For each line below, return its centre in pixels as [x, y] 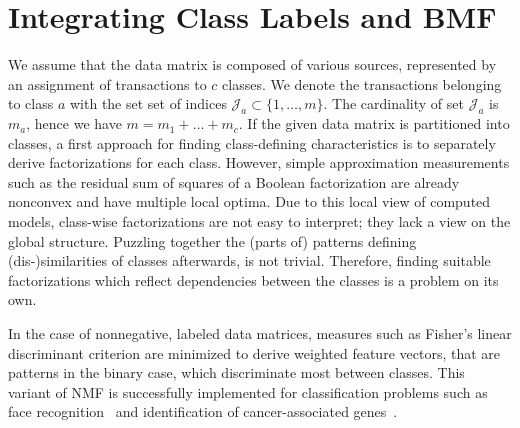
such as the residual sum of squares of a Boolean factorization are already [234, 181]
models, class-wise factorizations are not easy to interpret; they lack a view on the [259, 221]
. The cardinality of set [393, 103]
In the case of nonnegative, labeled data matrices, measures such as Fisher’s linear [260, 333]
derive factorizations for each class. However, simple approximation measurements [259, 162]
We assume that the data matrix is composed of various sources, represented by [252, 64]
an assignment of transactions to [107, 83]
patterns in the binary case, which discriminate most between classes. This [236, 372]
